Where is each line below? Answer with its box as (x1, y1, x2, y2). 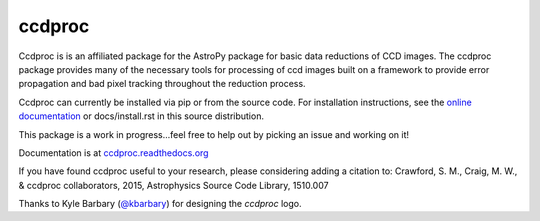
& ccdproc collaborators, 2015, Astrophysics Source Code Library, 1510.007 (18, 179, 329, 191)
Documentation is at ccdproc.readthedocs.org (18, 146, 209, 159)
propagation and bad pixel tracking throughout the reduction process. (18, 78, 306, 90)
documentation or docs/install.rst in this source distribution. (18, 110, 265, 122)
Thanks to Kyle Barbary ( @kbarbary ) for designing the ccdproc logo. (18, 198, 302, 210)
